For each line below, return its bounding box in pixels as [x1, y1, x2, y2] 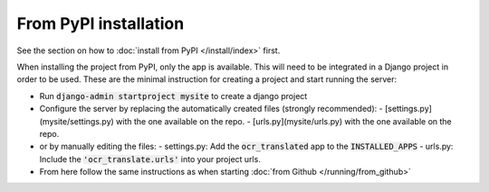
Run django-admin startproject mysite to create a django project [39, 90, 308, 101]
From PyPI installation [16, 14, 185, 33]
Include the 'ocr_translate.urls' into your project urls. [39, 153, 262, 164]
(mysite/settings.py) [39, 115, 115, 126]
